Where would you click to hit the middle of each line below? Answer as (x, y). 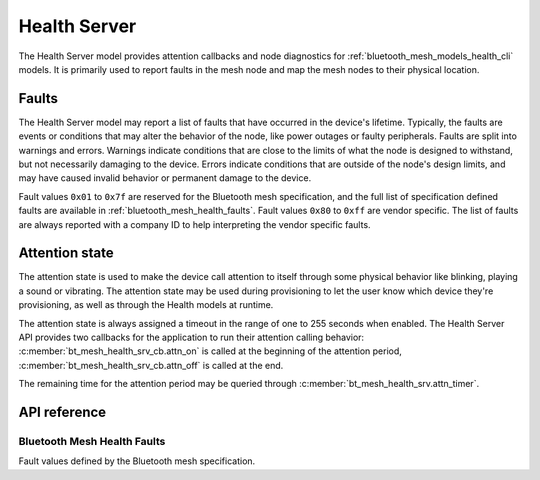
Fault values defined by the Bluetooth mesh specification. (137, 461)
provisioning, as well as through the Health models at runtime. (146, 305)
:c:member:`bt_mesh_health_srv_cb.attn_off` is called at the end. (151, 365)
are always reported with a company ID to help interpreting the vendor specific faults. (194, 224)
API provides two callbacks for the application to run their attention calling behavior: (191, 337)
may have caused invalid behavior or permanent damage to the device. (165, 178)
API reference (62, 412)
